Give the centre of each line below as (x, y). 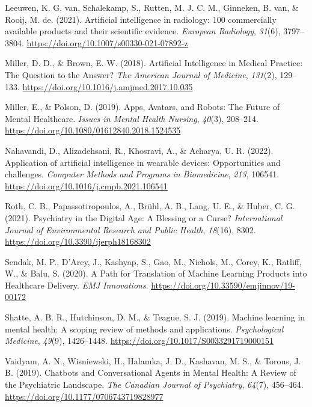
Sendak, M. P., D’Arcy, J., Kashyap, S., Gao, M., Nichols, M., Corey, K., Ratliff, (153, 261)
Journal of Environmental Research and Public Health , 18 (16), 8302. (130, 229)
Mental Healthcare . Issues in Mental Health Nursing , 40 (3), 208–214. (132, 118)
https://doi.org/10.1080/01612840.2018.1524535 (93, 130)
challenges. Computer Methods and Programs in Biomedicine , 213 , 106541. (142, 174)
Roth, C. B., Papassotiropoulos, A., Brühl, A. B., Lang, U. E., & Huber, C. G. (150, 206)
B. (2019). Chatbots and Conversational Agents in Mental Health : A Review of (151, 372)
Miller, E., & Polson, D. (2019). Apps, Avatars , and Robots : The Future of (142, 107)
